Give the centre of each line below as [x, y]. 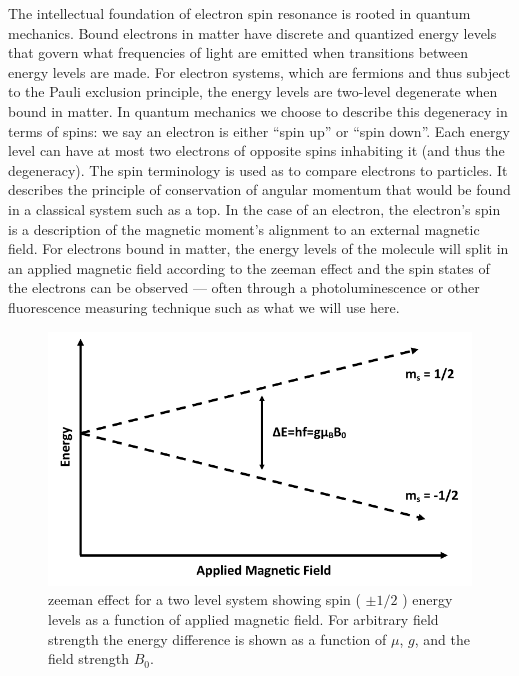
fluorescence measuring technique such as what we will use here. [204, 306]
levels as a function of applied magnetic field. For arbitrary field [243, 619]
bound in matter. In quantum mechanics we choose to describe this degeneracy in [258, 110]
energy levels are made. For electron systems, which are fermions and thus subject [259, 71]
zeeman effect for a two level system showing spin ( [204, 599]
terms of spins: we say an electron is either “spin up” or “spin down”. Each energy [259, 130]
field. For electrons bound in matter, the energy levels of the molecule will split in [258, 248]
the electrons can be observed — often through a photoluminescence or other [244, 287]
